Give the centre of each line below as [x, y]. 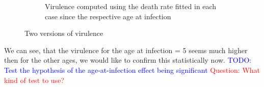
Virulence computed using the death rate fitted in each [131, 6]
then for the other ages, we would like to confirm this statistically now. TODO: [128, 60]
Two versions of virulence [64, 33]
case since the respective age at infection [108, 16]
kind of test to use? [34, 80]
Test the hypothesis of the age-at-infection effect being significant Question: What [132, 70]
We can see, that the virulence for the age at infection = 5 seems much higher [126, 50]
